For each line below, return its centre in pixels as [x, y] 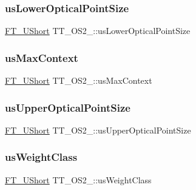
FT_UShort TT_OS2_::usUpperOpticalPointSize [98, 130]
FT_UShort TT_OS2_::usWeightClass [78, 179]
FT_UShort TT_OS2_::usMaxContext [79, 80]
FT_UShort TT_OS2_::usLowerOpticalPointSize [98, 31]
